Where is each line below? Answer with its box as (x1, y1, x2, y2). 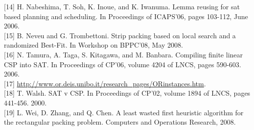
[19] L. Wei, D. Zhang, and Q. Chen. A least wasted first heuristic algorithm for (4, 107, 244, 117)
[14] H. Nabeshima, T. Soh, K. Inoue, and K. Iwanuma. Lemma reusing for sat (4, 1, 240, 11)
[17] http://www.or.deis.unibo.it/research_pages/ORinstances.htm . (4, 78, 206, 88)
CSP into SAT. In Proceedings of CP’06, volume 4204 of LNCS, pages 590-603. (4, 59, 241, 69)
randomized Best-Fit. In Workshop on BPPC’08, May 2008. (4, 40, 184, 50)
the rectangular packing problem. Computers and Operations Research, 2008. (4, 117, 236, 127)
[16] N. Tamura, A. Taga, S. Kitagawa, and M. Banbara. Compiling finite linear (4, 49, 243, 59)
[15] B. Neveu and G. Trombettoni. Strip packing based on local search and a (4, 30, 236, 40)
